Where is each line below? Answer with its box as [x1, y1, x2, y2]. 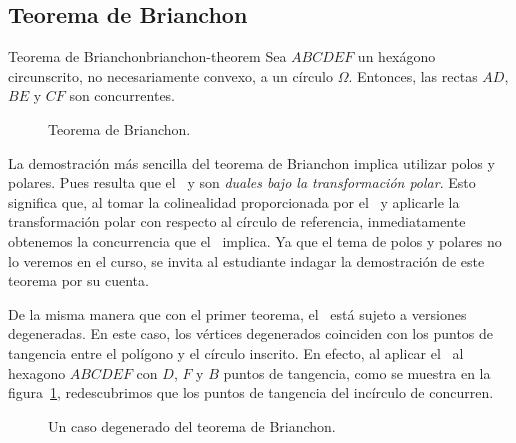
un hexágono [357, 46, 436, 67]
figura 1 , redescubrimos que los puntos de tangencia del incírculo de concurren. [8, 382, 494, 403]
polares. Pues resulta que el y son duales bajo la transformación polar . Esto [8, 172, 476, 193]
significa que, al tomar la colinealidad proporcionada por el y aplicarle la [8, 191, 460, 212]
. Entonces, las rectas [348, 65, 478, 86]
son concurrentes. [69, 85, 176, 106]
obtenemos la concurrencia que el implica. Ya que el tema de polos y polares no [8, 230, 502, 251]
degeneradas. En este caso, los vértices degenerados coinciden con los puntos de [8, 323, 494, 344]
